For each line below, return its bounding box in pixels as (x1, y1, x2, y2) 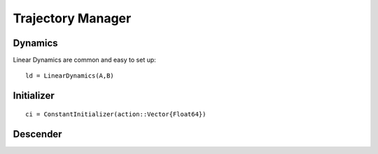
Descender (13, 128, 62, 140)
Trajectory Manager (13, 10, 132, 26)
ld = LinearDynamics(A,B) (25, 72, 115, 80)
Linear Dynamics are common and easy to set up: (13, 56, 157, 64)
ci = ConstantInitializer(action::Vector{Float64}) (25, 110, 206, 118)
